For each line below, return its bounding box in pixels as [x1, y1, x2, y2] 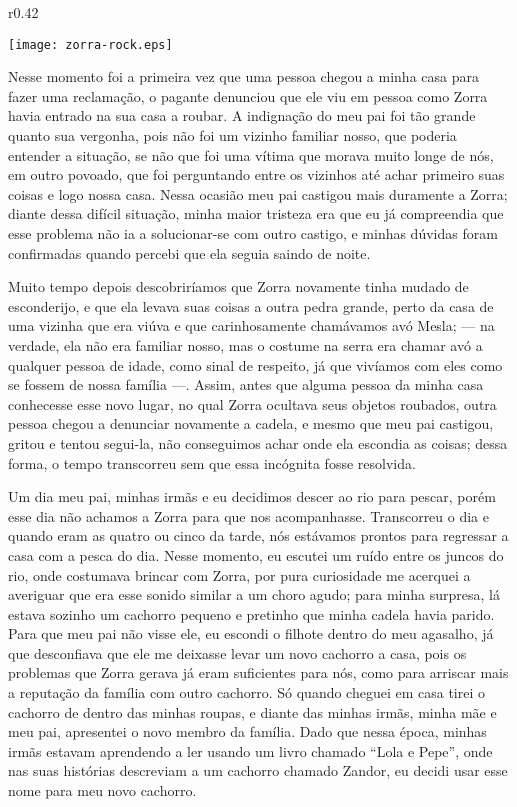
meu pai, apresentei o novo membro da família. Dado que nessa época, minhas [8, 721, 487, 742]
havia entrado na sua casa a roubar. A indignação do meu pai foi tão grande [8, 105, 476, 126]
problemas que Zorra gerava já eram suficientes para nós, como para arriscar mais [8, 662, 509, 683]
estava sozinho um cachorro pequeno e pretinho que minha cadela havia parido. [8, 603, 495, 624]
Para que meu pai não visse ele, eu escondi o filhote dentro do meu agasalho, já [8, 623, 494, 644]
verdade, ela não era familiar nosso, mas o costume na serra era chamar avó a [8, 334, 483, 355]
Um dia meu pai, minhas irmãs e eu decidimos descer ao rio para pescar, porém [8, 486, 496, 507]
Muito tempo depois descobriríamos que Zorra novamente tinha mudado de [8, 276, 469, 297]
